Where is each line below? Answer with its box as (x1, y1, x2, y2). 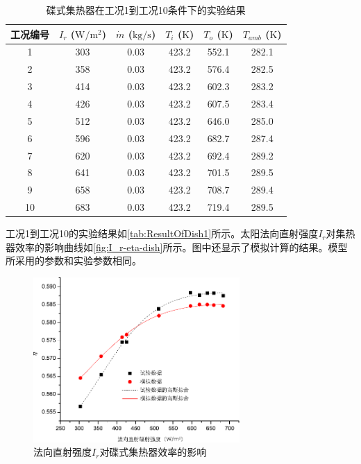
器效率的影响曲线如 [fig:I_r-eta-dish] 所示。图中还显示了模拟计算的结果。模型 (6, 239, 348, 254)
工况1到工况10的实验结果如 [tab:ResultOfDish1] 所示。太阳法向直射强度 (6, 226, 319, 241)
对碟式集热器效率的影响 (99, 445, 207, 459)
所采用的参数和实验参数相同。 (6, 253, 142, 268)
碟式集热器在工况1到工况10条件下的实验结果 (46, 3, 246, 17)
